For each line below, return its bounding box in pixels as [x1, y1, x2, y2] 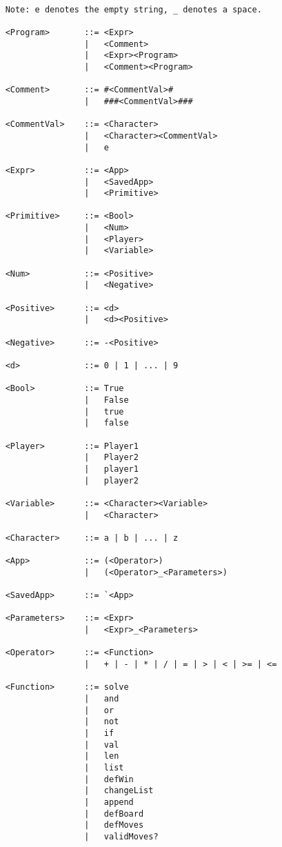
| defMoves [84, 820, 144, 830]
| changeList [84, 786, 154, 796]
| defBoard [84, 808, 144, 819]
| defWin [84, 774, 134, 784]
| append [84, 797, 134, 807]
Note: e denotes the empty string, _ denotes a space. [5, 4, 262, 14]
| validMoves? [84, 831, 159, 841]
